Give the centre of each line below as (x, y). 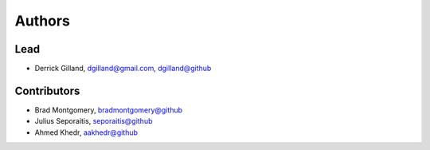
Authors (43, 21)
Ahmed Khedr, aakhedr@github (86, 132)
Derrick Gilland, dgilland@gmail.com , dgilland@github (123, 69)
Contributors (47, 91)
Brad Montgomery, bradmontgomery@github (109, 110)
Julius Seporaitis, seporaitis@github (94, 121)
